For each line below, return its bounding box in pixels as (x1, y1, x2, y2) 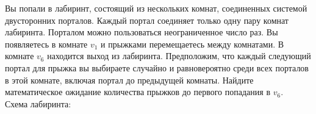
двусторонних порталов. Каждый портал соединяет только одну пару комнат (5, 13, 289, 26)
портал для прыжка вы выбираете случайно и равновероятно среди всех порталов (5, 61, 309, 74)
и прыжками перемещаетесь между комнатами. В (101, 37, 284, 50)
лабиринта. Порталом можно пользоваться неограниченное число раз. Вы (5, 26, 278, 38)
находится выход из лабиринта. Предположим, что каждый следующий (47, 49, 311, 62)
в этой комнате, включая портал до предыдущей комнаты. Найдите (5, 73, 254, 86)
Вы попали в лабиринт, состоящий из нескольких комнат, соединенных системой (5, 2, 307, 14)
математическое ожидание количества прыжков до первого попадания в (5, 85, 270, 98)
